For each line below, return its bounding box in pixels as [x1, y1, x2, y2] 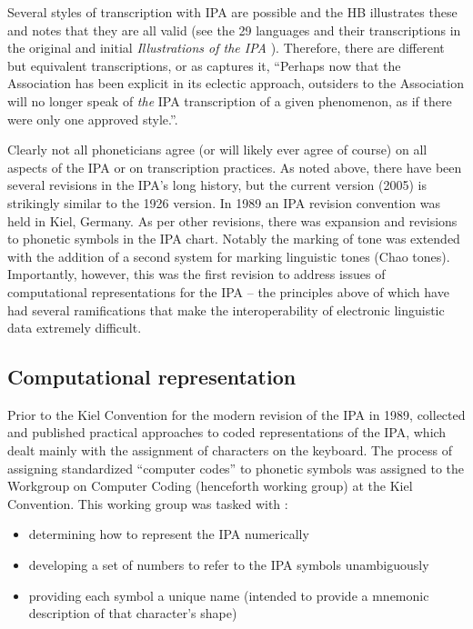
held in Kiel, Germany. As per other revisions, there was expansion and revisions [7, 211, 458, 230]
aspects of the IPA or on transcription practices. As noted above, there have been [7, 157, 462, 176]
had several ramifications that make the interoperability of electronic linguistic [7, 300, 445, 319]
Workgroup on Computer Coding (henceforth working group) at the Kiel [7, 476, 413, 495]
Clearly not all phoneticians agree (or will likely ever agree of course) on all [7, 140, 428, 159]
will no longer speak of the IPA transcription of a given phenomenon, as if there [7, 91, 452, 110]
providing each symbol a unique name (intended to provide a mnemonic [28, 585, 429, 604]
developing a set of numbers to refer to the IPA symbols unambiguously [28, 555, 429, 574]
